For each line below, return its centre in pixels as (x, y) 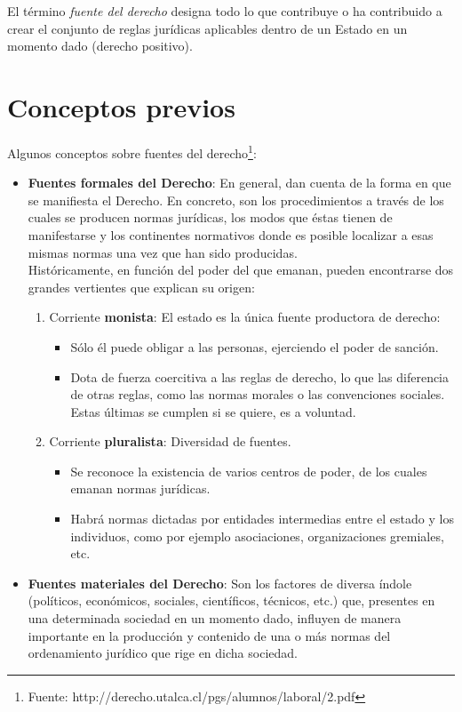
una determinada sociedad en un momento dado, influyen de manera (215, 618)
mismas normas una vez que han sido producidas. (163, 252)
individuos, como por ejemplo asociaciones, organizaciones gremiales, (257, 536)
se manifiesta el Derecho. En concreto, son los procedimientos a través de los (236, 200)
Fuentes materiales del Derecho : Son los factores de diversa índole (220, 583)
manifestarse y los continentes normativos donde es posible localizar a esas (231, 234)
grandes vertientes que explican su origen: (141, 287)
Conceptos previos (121, 106)
